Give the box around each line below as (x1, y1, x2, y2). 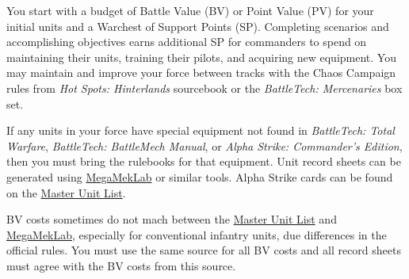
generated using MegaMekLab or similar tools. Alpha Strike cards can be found (6, 168, 393, 185)
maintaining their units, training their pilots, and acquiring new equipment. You (6, 48, 396, 65)
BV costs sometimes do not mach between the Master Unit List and (6, 211, 337, 227)
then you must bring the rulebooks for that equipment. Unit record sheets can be (6, 153, 401, 170)
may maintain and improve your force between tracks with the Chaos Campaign (6, 64, 396, 81)
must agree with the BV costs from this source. (6, 257, 236, 273)
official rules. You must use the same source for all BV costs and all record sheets (6, 242, 401, 258)
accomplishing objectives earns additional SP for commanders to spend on (6, 33, 367, 50)
